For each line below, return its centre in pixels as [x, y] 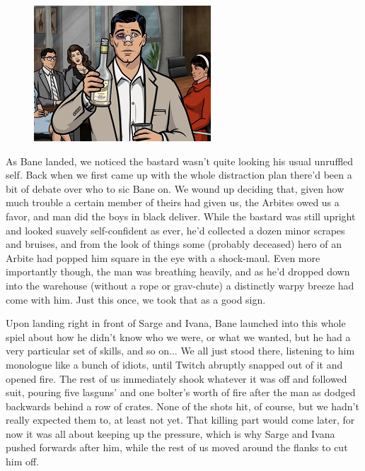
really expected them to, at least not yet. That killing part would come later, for [180, 420]
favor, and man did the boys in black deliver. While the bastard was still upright [181, 216]
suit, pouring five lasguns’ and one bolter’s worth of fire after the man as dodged [181, 392]
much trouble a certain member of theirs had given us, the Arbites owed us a [173, 202]
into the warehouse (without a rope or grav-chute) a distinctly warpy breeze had [180, 285]
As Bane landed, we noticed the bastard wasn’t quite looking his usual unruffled [180, 161]
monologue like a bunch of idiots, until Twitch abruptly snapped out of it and [174, 364]
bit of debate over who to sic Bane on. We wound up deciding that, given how [175, 188]
